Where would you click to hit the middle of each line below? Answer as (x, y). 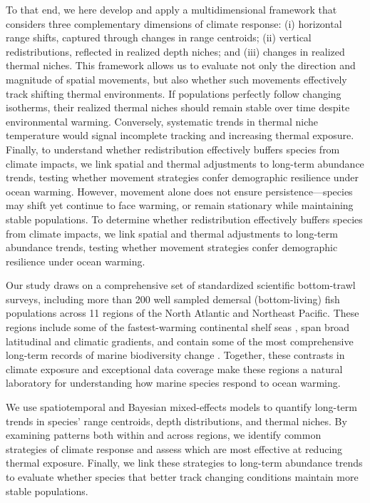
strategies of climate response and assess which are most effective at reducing (174, 448)
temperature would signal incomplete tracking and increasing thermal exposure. (180, 135)
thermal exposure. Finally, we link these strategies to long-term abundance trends (184, 463)
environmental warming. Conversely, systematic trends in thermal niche (162, 121)
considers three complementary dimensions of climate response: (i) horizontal (174, 23)
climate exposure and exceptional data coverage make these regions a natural (174, 369)
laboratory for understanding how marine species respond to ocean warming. (173, 383)
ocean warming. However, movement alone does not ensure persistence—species (179, 191)
